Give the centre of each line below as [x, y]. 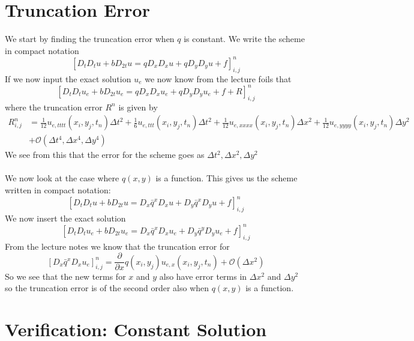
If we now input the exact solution [68, 78]
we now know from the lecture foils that [218, 78]
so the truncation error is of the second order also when [107, 288]
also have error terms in [203, 276]
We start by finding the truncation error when [90, 39]
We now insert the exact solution [65, 218]
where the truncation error [54, 107]
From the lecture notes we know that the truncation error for [117, 246]
